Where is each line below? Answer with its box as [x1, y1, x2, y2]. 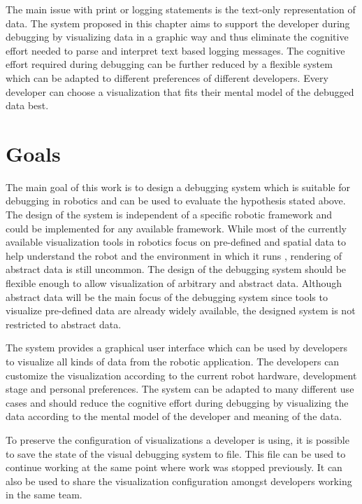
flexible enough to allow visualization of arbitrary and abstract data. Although [6, 276, 342, 290]
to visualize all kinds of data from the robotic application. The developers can [6, 354, 340, 368]
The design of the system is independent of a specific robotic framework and [6, 207, 333, 222]
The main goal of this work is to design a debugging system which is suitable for [6, 179, 350, 194]
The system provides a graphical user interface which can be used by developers [6, 340, 348, 355]
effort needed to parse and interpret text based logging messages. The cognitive [6, 43, 345, 57]
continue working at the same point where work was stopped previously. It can [6, 460, 342, 475]
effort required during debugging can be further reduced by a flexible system [6, 57, 333, 71]
